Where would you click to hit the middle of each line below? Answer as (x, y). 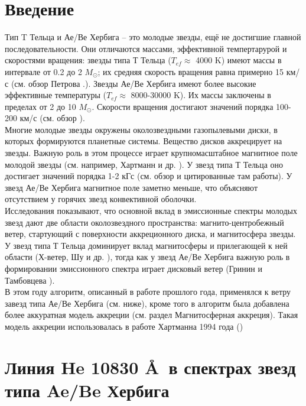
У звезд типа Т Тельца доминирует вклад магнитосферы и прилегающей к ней (146, 245)
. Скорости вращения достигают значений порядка (183, 106)
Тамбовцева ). (30, 280)
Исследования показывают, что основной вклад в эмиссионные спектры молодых (151, 211)
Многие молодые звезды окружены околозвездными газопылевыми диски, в (141, 129)
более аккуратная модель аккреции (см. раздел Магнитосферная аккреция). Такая (152, 315)
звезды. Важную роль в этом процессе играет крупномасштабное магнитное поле (151, 153)
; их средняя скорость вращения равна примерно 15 (191, 71)
